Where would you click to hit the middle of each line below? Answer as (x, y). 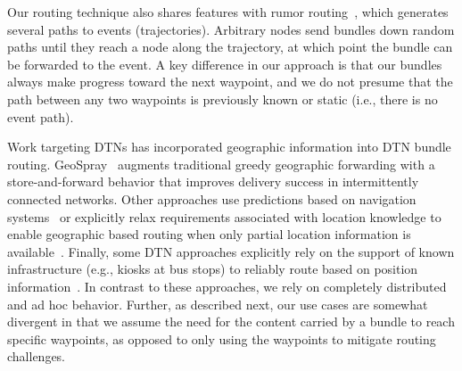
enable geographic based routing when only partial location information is (209, 234)
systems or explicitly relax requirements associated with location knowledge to (224, 216)
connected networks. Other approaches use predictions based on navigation (212, 198)
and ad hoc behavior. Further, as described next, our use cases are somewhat (218, 304)
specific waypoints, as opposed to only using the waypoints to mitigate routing (222, 338)
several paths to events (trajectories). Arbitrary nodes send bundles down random (231, 29)
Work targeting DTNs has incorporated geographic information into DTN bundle (229, 147)
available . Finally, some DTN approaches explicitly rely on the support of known (231, 251)
